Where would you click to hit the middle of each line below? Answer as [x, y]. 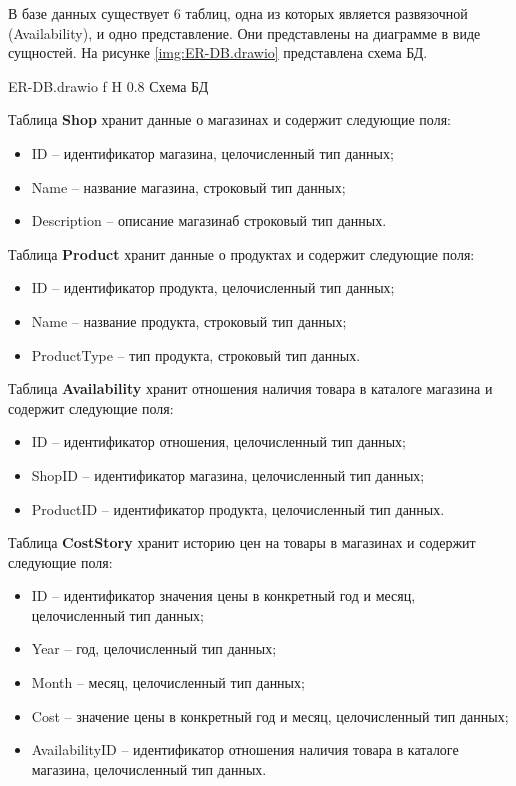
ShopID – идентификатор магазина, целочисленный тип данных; [228, 474]
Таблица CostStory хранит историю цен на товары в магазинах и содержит [242, 542]
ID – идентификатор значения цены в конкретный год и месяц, [223, 595]
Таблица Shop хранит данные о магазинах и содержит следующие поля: [229, 119]
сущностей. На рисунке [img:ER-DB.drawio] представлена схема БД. [218, 52]
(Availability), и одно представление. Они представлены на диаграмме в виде [244, 32]
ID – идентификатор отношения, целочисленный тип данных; [219, 441]
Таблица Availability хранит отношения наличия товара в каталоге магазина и [250, 388]
